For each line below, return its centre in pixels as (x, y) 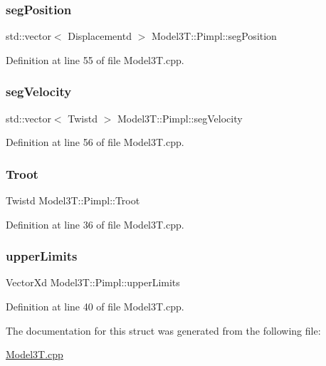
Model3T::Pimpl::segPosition (214, 36)
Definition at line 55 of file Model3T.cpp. (95, 59)
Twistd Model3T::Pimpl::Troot (73, 200)
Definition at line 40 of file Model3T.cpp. (95, 307)
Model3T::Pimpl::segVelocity (180, 118)
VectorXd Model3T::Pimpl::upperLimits (93, 282)
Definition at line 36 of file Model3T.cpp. (95, 224)
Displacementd (100, 36)
